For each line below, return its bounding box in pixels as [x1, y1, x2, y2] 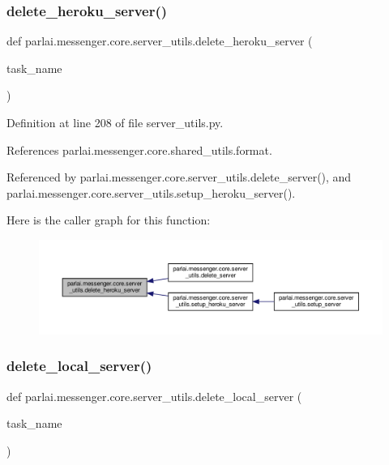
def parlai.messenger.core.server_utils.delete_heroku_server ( [6, 32, 313, 49]
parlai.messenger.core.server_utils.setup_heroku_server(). [6, 184, 296, 201]
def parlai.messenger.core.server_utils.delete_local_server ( [6, 387, 302, 404]
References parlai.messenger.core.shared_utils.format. [6, 141, 272, 158]
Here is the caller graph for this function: [6, 211, 211, 228]
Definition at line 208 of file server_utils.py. [6, 114, 224, 130]
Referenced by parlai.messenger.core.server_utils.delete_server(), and [6, 169, 352, 186]
